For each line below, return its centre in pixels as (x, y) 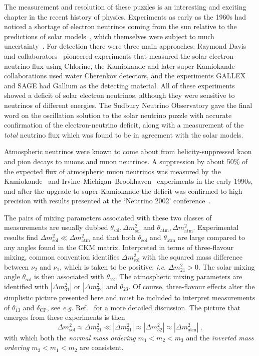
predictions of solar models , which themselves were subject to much (109, 36)
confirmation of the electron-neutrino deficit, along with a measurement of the (124, 125)
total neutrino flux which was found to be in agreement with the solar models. (124, 134)
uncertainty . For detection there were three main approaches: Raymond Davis (125, 46)
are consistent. (102, 347)
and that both (114, 237)
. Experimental (216, 227)
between (17, 266)
